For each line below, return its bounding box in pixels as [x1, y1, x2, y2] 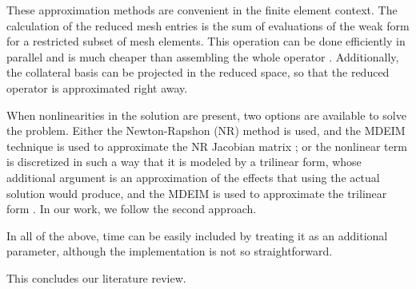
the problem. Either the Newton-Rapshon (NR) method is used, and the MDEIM [6, 122, 406, 139]
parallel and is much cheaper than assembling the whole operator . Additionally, [6, 48, 399, 65]
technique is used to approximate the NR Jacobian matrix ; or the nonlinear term [6, 137, 407, 154]
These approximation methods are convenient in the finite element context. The [6, 2, 398, 18]
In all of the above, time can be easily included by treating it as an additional [6, 227, 388, 243]
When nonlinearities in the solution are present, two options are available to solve [6, 106, 406, 123]
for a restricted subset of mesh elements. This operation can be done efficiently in [6, 33, 406, 49]
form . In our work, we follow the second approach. [6, 200, 257, 217]
